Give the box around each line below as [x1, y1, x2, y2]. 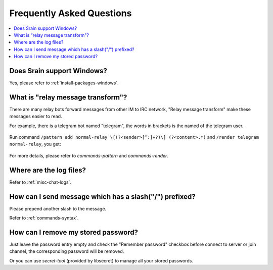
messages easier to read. [9, 114, 63, 120]
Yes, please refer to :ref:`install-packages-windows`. [9, 80, 119, 86]
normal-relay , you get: [9, 141, 61, 147]
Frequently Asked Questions [9, 8, 132, 19]
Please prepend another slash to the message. [9, 205, 106, 211]
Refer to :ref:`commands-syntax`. [9, 215, 79, 221]
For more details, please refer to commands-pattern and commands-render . [9, 152, 169, 158]
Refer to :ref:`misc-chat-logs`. [9, 179, 72, 185]
